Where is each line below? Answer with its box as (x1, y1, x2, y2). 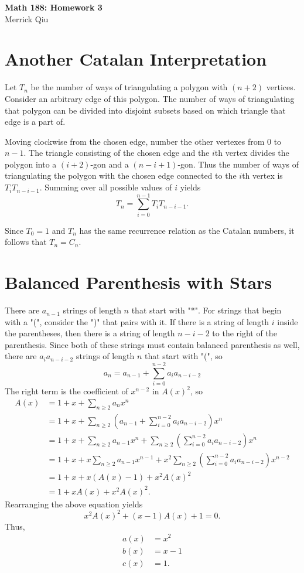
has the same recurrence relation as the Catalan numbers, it (79, 224, 295, 236)
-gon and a (90, 158, 129, 170)
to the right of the (212, 327, 277, 339)
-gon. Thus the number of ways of (177, 158, 299, 170)
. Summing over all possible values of (39, 181, 172, 193)
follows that (5, 236, 47, 248)
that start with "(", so (145, 350, 223, 362)
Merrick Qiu (5, 12, 49, 25)
